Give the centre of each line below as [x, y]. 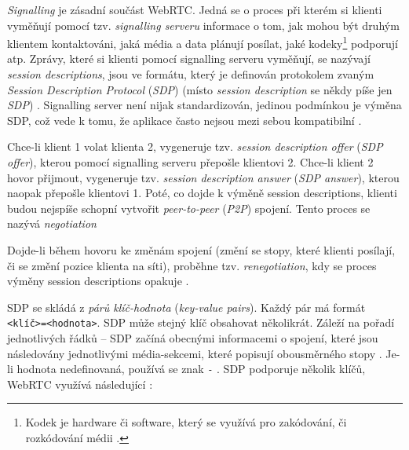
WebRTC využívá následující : [80, 384]
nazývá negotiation [52, 223]
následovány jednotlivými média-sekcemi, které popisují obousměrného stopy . [195, 353]
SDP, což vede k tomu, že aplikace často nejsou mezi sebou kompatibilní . [184, 120]
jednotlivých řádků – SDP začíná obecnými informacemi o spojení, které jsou [193, 338]
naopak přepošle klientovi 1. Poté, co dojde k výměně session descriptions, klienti [202, 193]
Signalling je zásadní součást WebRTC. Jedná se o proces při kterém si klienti [195, 9]
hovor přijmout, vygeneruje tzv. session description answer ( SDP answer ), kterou [203, 177]
